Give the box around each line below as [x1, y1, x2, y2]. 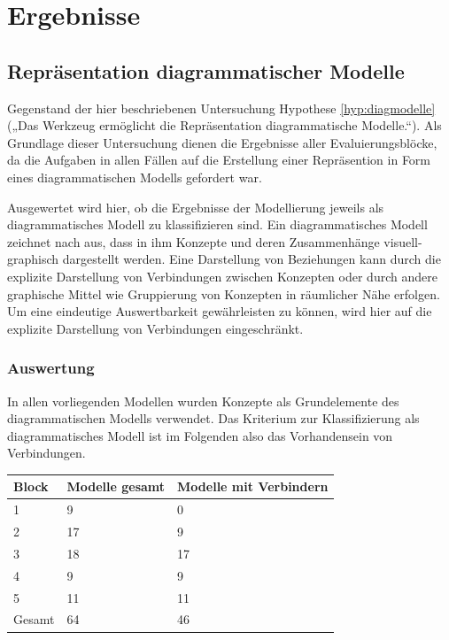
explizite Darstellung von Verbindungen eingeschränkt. [7, 319, 304, 337]
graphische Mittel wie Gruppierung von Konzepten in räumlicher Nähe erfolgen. [7, 284, 440, 303]
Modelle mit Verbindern [177, 477, 329, 496]
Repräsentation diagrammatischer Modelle [7, 57, 405, 84]
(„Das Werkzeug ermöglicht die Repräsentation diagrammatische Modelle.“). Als [7, 116, 442, 135]
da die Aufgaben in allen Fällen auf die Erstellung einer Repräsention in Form [7, 150, 431, 169]
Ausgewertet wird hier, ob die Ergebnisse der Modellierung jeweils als [7, 197, 384, 216]
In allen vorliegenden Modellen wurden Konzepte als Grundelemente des [7, 391, 399, 410]
